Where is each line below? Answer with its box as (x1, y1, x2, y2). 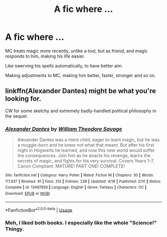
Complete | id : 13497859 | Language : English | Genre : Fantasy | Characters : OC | (5, 185, 147, 190)
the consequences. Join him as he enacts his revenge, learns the (17, 153, 151, 158)
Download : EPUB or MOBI (5, 191, 50, 196)
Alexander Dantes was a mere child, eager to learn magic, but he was (17, 137, 160, 143)
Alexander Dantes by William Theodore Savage (5, 125, 123, 132)
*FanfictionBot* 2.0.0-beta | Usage (5, 206, 73, 213)
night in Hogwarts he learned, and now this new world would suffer (17, 148, 155, 154)
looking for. (5, 94, 41, 103)
